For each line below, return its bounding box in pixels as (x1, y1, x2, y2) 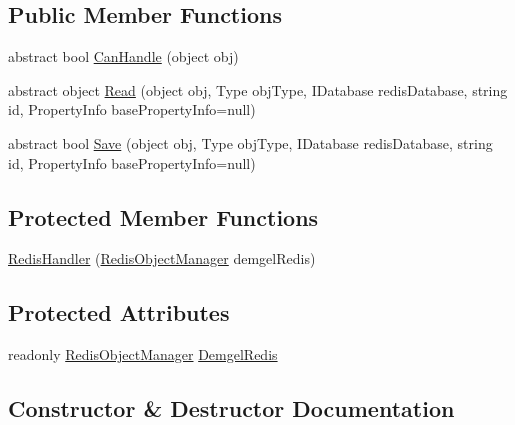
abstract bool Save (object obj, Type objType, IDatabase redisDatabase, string (8, 132, 493, 153)
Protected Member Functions (8, 201, 319, 232)
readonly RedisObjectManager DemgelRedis (8, 344, 278, 365)
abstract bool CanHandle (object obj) (8, 46, 239, 67)
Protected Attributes (8, 297, 230, 328)
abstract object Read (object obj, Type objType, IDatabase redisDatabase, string (8, 79, 508, 100)
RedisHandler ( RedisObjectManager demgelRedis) (8, 248, 316, 269)
